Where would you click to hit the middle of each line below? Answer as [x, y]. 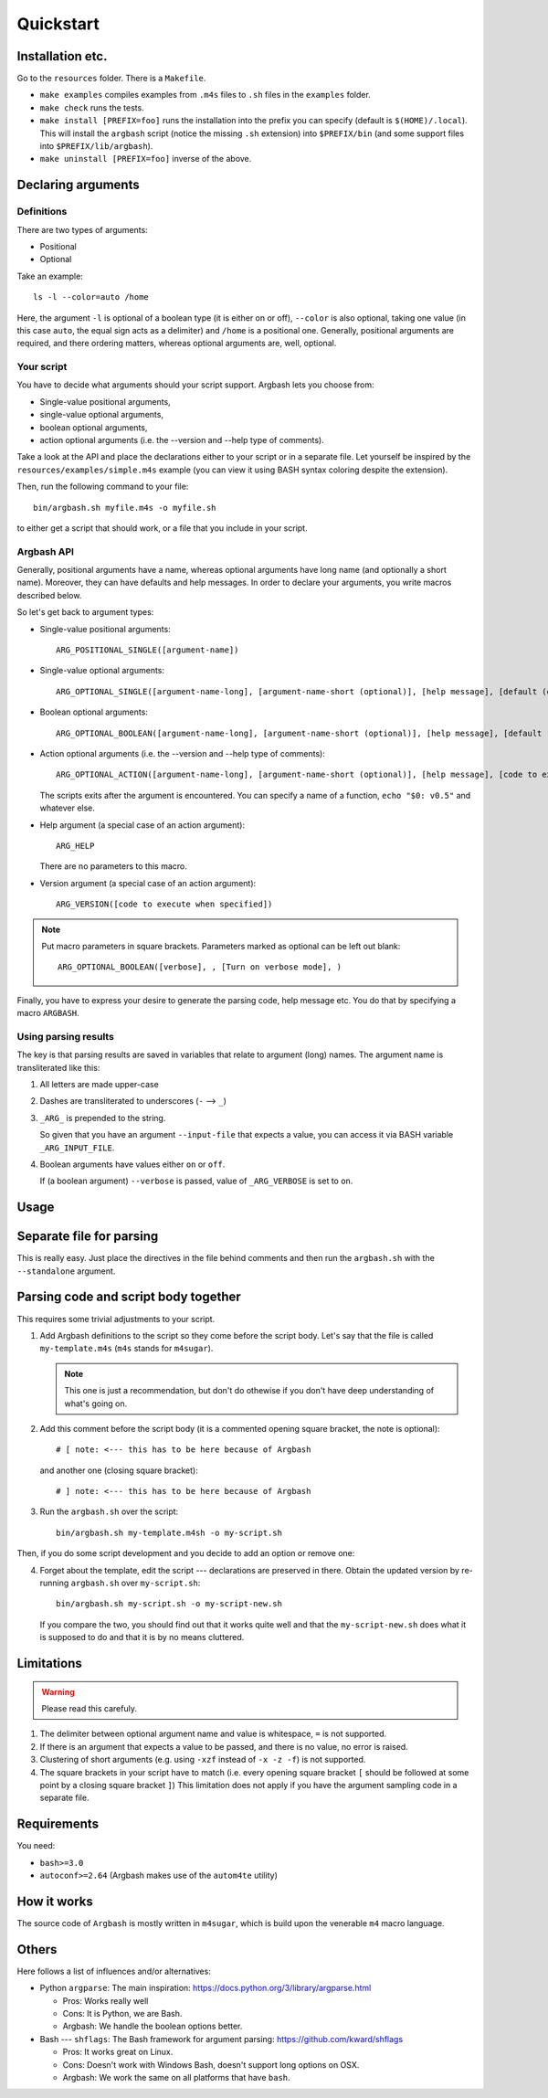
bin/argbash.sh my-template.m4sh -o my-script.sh [169, 1532]
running [54, 1583]
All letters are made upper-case [99, 1084]
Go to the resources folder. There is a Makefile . [111, 79]
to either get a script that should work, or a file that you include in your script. [162, 528]
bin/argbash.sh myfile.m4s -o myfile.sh [125, 508]
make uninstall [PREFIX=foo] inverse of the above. [146, 159]
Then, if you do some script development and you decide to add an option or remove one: [186, 1553]
